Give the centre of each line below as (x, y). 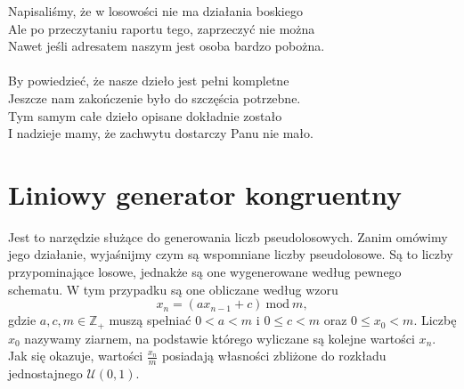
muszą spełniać (150, 320)
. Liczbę (435, 320)
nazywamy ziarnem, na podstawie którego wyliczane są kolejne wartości (220, 338)
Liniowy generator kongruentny (205, 194)
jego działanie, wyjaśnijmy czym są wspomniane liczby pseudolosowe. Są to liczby (231, 254)
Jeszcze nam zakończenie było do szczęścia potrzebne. (155, 97)
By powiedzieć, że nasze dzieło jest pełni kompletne (149, 81)
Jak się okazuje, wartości (76, 356)
